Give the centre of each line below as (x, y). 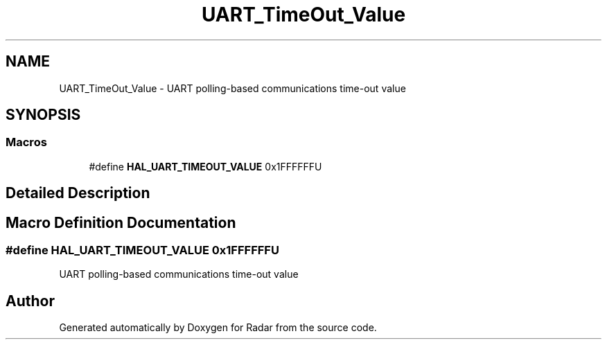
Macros (26, 142)
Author (30, 301)
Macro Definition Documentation (121, 222)
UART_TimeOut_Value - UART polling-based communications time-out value (232, 88)
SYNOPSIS (43, 115)
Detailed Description (78, 193)
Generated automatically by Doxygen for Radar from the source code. (218, 328)
